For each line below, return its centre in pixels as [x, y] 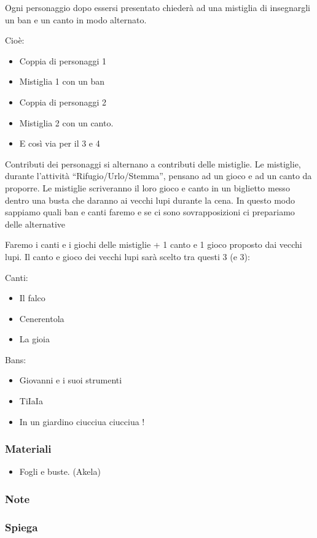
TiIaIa [31, 401]
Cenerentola [42, 318]
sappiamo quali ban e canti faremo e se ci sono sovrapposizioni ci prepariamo [150, 212]
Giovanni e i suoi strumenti [71, 380]
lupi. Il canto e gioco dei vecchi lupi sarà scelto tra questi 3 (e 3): [127, 256]
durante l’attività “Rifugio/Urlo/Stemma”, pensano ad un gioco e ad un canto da [158, 176]
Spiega [22, 527]
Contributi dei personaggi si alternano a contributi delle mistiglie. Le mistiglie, [153, 163]
